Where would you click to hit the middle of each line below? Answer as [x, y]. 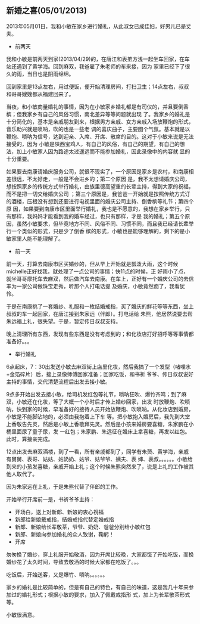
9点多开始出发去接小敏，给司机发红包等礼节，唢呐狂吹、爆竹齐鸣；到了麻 [96, 394]
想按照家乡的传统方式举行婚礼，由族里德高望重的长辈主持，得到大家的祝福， [100, 186]
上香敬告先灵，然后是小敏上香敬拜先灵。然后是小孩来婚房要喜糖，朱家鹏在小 [100, 424]
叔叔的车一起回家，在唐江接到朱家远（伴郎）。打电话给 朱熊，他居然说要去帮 [99, 313]
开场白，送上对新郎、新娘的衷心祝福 [59, 512]
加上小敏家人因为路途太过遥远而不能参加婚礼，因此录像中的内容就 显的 [103, 151]
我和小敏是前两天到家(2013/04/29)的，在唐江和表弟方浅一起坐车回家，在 [96, 59]
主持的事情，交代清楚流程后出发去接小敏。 [58, 381]
